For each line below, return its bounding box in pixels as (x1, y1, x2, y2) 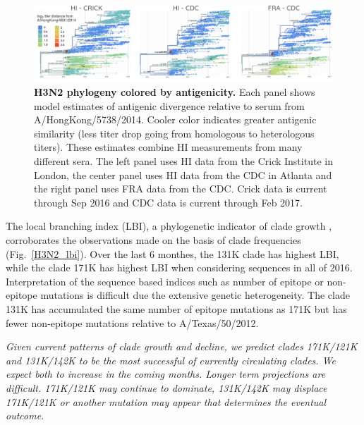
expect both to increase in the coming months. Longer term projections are (6, 367, 326, 381)
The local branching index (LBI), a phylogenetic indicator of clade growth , (6, 218, 332, 233)
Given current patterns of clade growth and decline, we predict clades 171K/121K (6, 339, 358, 354)
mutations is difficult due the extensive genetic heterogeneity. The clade (40, 288, 350, 302)
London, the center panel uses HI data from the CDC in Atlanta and (34, 167, 332, 182)
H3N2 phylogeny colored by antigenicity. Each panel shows (34, 85, 315, 99)
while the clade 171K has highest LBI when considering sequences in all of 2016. (6, 260, 353, 275)
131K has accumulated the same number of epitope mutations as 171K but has (6, 301, 347, 316)
